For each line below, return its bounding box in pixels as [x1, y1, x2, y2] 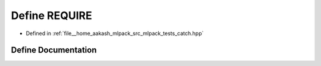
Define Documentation [11, 45, 97, 55]
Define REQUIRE [11, 9, 92, 22]
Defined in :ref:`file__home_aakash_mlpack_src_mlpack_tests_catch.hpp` [26, 30, 204, 37]
